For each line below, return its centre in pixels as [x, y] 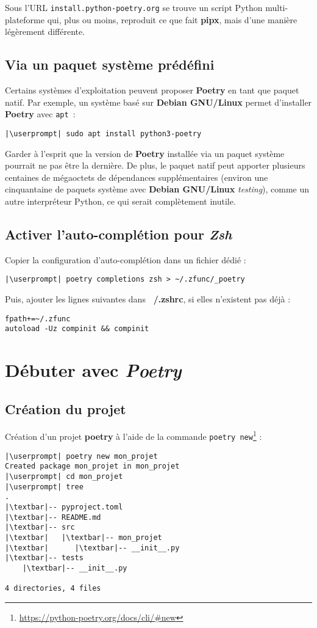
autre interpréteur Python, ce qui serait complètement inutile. [120, 201]
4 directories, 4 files [53, 589]
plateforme [25, 19]
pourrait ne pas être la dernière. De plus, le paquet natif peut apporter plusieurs [155, 165]
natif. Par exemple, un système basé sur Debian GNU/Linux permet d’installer [158, 102]
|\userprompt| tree [44, 487]
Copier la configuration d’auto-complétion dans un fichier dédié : [126, 259]
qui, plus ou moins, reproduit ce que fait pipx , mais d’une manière [172, 19]
